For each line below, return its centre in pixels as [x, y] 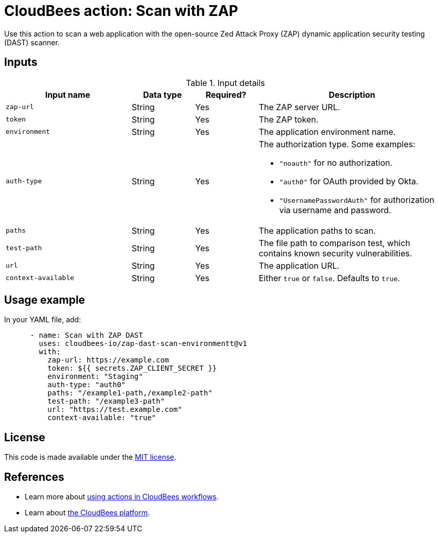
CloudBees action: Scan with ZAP [121, 11]
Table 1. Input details [225, 83]
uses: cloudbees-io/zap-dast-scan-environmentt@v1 [143, 344]
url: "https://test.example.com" [115, 410]
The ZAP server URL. [299, 107]
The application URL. [299, 265]
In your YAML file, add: [43, 320]
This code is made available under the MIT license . [90, 457]
